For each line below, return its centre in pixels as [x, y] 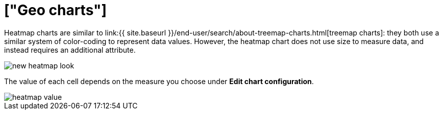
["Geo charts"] [56, 10]
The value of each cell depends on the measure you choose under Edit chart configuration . [159, 81]
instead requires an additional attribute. [70, 50]
